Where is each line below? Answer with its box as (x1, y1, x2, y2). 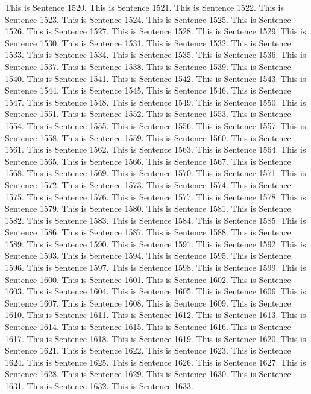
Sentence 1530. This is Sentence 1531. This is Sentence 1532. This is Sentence (5, 36, 291, 49)
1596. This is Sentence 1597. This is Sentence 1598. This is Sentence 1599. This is (5, 261, 306, 274)
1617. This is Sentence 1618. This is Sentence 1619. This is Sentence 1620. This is (5, 332, 306, 345)
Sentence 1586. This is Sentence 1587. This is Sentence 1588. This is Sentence (5, 226, 291, 238)
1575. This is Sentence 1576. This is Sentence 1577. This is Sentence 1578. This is (5, 190, 306, 203)
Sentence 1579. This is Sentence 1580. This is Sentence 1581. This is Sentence (5, 202, 291, 215)
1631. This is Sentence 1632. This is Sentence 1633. (5, 380, 193, 392)
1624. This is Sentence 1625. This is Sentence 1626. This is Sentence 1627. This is (5, 355, 306, 368)
